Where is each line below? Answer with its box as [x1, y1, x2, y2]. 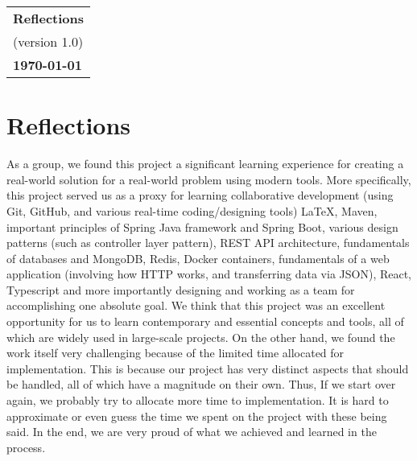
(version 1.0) [13, 32, 84, 51]
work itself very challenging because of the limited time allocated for [6, 344, 345, 361]
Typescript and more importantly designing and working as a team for [6, 281, 355, 298]
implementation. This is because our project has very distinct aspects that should [6, 360, 409, 377]
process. [6, 438, 46, 455]
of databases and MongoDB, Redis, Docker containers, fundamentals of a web [6, 249, 390, 266]
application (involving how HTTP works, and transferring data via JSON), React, [6, 265, 412, 282]
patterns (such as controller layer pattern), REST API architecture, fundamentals [6, 234, 410, 251]
